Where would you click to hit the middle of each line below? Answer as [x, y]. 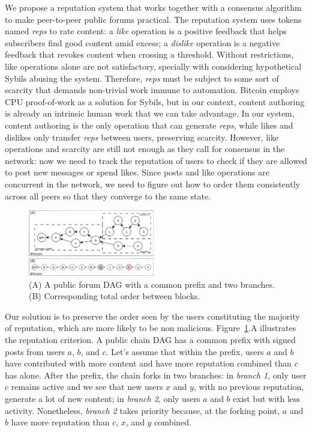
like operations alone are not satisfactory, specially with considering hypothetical [153, 66]
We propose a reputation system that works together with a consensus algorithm [153, 7]
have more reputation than [60, 422]
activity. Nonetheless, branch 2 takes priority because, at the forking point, [142, 410]
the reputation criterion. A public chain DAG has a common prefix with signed [150, 339]
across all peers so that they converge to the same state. [108, 196]
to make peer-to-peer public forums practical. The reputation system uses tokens [153, 19]
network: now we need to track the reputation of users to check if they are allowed [156, 160]
